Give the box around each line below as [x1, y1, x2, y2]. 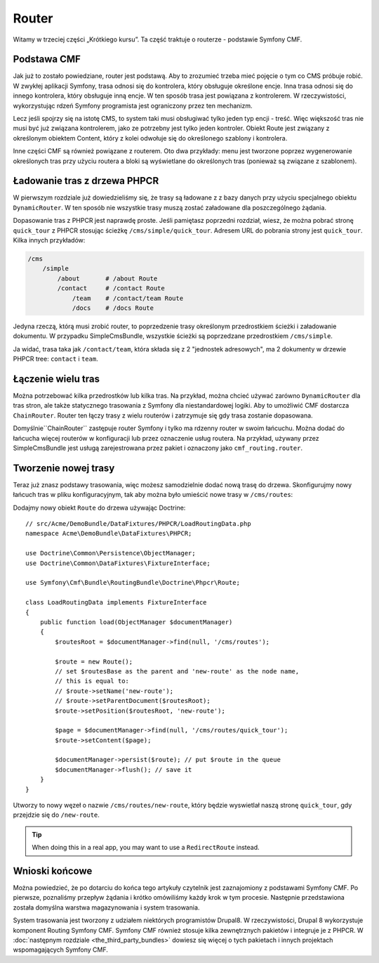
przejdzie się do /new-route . [13, 810, 100, 819]
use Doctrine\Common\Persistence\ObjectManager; [25, 549, 196, 557]
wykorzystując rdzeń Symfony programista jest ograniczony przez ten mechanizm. [13, 101, 253, 110]
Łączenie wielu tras [13, 373, 100, 384]
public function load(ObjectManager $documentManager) [39, 618, 233, 626]
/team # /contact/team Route [72, 294, 184, 302]
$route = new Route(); [55, 657, 133, 666]
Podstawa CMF [13, 53, 81, 65]
